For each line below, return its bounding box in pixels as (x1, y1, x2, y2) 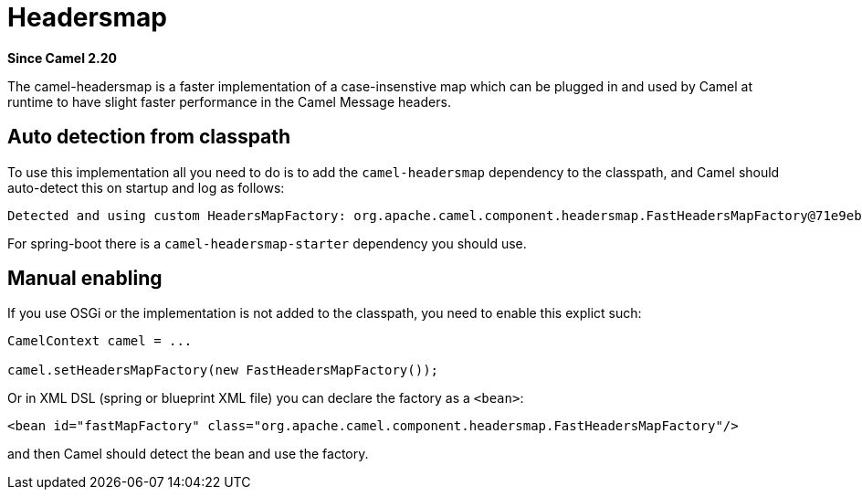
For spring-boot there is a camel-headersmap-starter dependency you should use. (7, 235, 527, 251)
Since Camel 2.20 (7, 49, 118, 66)
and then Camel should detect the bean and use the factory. (7, 446, 369, 462)
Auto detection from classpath (7, 125, 291, 149)
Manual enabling (7, 267, 163, 291)
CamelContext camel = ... (7, 333, 193, 349)
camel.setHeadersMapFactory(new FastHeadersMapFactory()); (7, 363, 439, 378)
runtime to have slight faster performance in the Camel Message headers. (7, 93, 451, 110)
